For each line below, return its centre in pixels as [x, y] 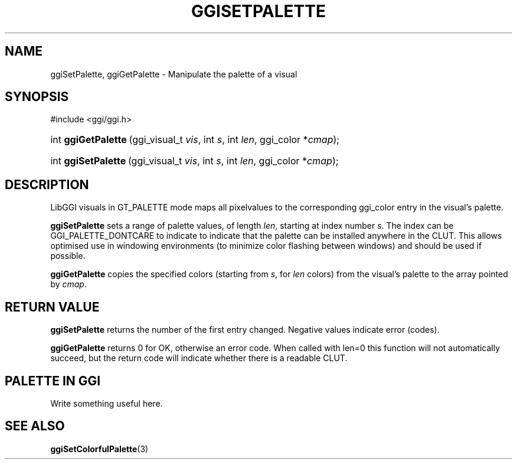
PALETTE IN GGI [53, 381]
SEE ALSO [35, 426]
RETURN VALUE [52, 307]
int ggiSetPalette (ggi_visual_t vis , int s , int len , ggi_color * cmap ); [194, 161]
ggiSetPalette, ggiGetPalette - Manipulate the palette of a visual [174, 74]
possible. [68, 256]
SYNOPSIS [37, 97]
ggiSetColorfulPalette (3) [99, 449]
